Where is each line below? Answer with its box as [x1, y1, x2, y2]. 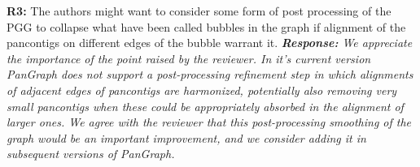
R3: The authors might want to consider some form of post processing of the [7, 2, 392, 19]
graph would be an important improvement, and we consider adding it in [7, 129, 366, 146]
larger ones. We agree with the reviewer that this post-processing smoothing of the [7, 113, 412, 131]
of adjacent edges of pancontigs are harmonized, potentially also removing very [7, 81, 397, 98]
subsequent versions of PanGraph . [7, 145, 175, 162]
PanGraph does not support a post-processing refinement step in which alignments [7, 66, 413, 83]
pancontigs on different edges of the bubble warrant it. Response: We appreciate [7, 34, 413, 51]
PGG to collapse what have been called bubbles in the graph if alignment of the [7, 18, 406, 35]
